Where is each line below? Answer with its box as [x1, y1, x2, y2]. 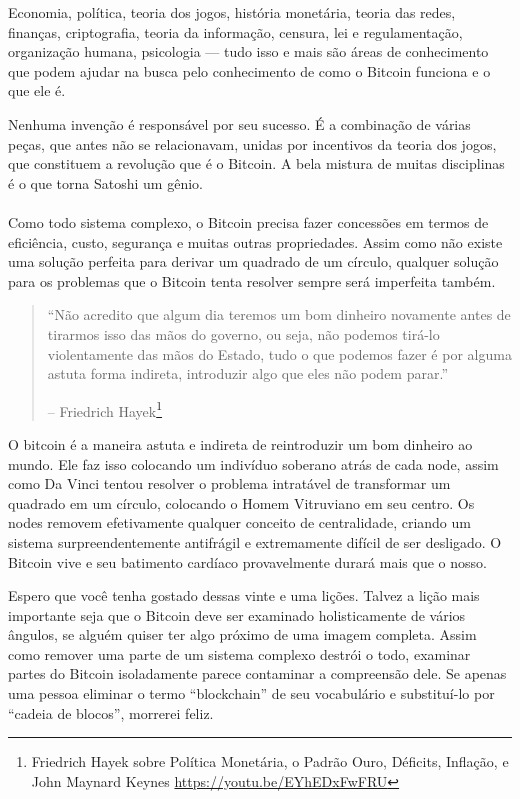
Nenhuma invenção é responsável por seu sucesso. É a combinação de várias [8, 113, 471, 134]
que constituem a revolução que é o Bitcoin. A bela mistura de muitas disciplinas [8, 153, 505, 174]
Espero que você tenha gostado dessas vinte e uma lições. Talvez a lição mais [8, 585, 480, 606]
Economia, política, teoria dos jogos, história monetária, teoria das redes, [8, 2, 456, 22]
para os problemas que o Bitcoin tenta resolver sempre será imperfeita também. [8, 270, 496, 291]
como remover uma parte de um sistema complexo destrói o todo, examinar [8, 643, 471, 664]
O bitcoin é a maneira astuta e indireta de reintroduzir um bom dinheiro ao [8, 433, 473, 454]
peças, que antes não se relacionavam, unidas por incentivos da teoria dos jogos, [8, 133, 497, 154]
